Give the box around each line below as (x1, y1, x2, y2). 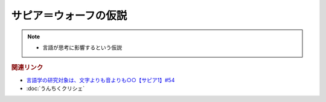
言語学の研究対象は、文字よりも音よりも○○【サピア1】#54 (26, 76, 175, 83)
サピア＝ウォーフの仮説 (11, 9, 127, 22)
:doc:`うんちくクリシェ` (26, 85, 85, 92)
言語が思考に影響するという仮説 (42, 44, 122, 51)
